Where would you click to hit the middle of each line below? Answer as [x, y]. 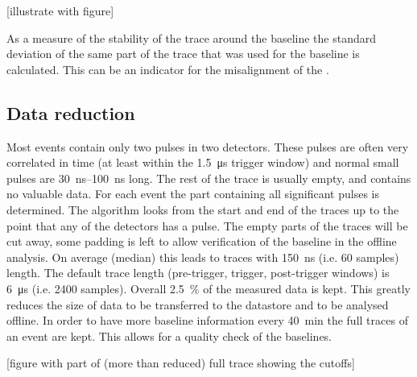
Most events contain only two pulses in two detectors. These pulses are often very [208, 146]
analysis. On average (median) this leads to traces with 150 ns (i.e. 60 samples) [203, 257]
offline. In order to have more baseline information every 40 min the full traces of [207, 320]
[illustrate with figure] [60, 10]
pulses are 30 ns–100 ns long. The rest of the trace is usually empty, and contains [209, 178]
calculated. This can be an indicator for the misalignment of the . [168, 69]
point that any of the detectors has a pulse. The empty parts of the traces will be [207, 225]
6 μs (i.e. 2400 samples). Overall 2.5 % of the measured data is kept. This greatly [208, 288]
